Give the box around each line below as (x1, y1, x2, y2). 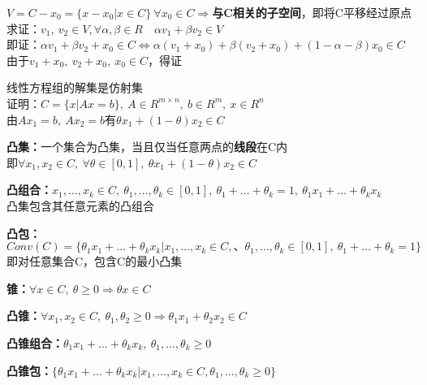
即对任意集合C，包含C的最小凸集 (6, 253, 183, 270)
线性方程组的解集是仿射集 (6, 79, 143, 96)
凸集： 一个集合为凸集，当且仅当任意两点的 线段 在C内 (6, 138, 288, 155)
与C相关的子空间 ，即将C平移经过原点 (212, 4, 412, 20)
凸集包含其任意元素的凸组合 (6, 197, 154, 214)
